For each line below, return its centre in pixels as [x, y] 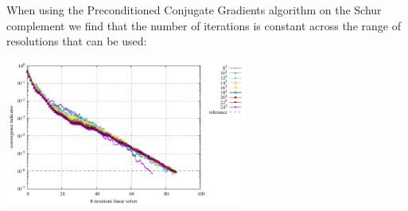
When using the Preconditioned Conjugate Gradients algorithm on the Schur [194, 10]
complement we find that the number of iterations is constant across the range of [204, 25]
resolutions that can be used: [77, 41]
